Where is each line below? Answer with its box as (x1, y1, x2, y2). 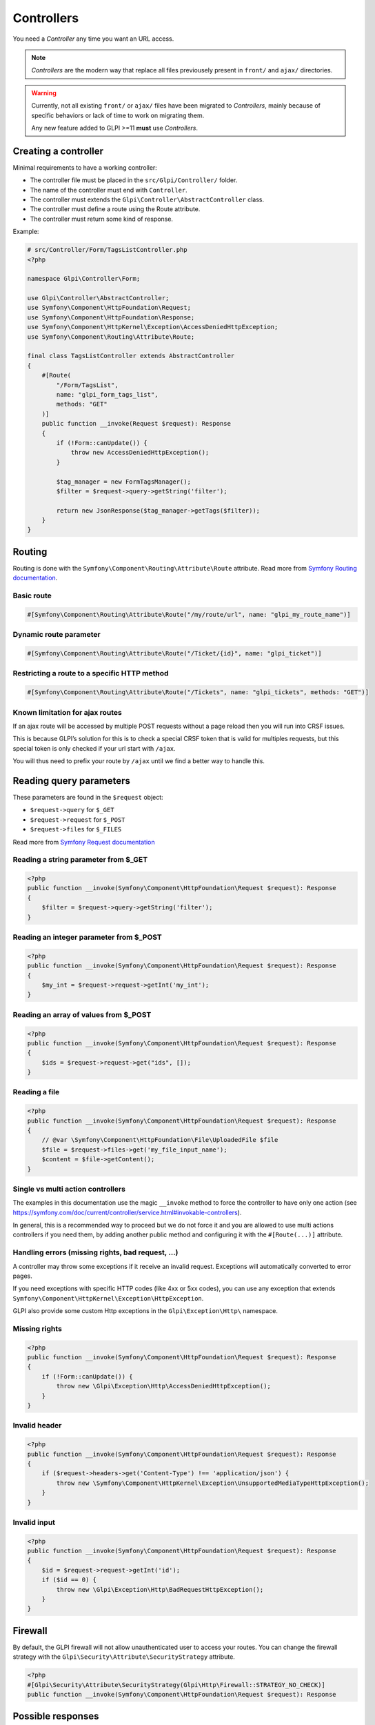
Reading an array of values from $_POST (12, 1009, 152, 1019)
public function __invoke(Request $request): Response (41, 420, 231, 428)
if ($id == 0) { (41, 1576, 97, 1584)
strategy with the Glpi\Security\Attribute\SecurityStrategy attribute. (12, 1653, 236, 1661)
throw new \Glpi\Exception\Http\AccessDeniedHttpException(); (56, 1382, 272, 1390)
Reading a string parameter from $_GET (12, 855, 148, 865)
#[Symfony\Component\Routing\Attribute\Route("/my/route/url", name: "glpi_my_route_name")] (27, 611, 351, 618)
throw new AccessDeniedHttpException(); (70, 448, 210, 457)
